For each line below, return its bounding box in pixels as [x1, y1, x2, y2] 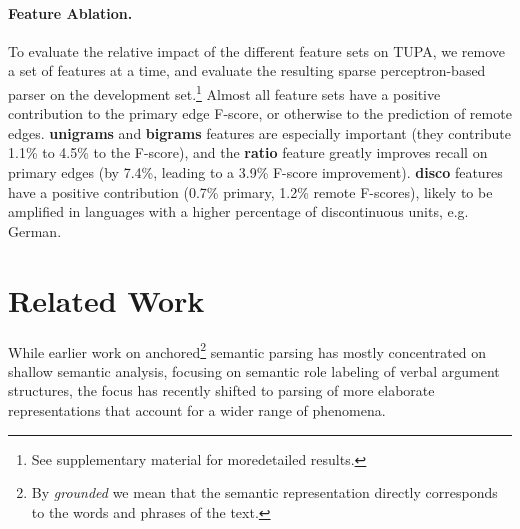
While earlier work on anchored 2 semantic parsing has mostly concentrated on [8, 338, 487, 362]
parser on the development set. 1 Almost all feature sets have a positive [8, 80, 441, 104]
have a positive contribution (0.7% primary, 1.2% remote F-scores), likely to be [8, 181, 493, 202]
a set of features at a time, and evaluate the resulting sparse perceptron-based [8, 60, 486, 81]
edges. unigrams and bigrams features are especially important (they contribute [8, 122, 512, 143]
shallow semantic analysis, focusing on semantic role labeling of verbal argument [8, 360, 500, 381]
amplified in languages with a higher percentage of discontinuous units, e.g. [8, 201, 469, 222]
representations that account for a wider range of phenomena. [8, 399, 386, 420]
